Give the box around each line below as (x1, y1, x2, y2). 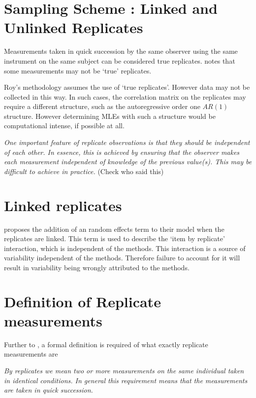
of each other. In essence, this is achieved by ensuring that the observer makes (4, 146, 240, 157)
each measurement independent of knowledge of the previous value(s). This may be (4, 156, 252, 167)
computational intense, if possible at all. (4, 120, 125, 131)
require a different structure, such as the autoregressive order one (4, 101, 200, 111)
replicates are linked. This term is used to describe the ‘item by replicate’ (4, 233, 225, 244)
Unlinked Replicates (4, 17, 143, 37)
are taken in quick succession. (4, 385, 93, 395)
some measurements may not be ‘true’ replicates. (4, 65, 152, 75)
